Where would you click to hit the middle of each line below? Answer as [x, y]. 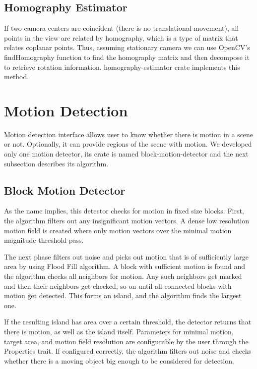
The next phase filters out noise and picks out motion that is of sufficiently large [126, 256]
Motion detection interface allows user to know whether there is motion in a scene [129, 134]
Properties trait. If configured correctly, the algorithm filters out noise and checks [128, 351]
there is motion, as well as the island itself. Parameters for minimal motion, [119, 331]
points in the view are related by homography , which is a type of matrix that [121, 37]
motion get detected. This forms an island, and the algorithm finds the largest [123, 295]
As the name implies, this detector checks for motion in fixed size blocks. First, [124, 211]
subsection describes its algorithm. [56, 163]
